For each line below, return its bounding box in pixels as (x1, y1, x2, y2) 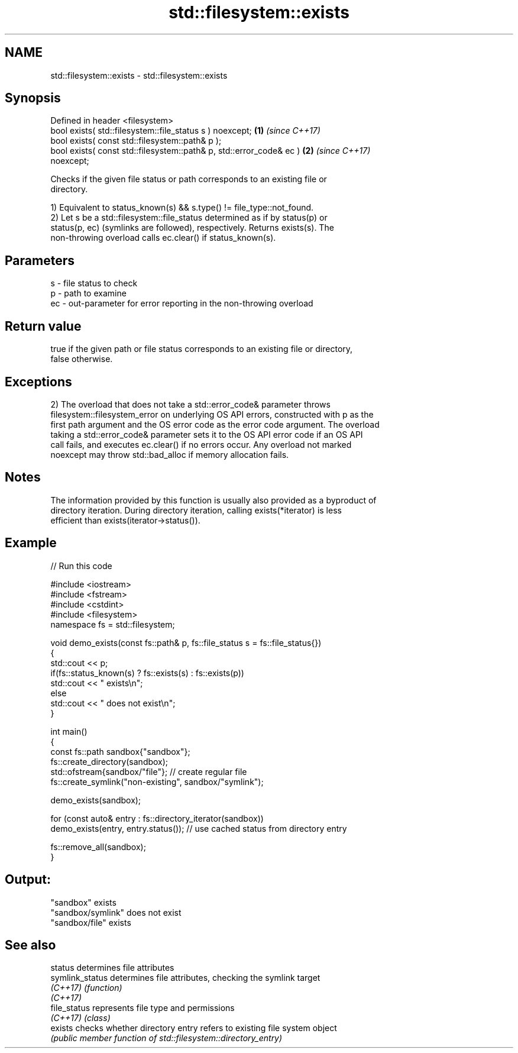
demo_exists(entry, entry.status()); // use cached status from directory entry (50, 823, 347, 834)
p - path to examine (50, 288, 127, 299)
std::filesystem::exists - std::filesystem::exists (50, 70, 228, 80)
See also (5, 937, 56, 952)
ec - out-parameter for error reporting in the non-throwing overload (50, 298, 313, 309)
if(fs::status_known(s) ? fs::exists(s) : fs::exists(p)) (50, 667, 244, 678)
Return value (5, 318, 82, 334)
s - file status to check (50, 278, 138, 289)
